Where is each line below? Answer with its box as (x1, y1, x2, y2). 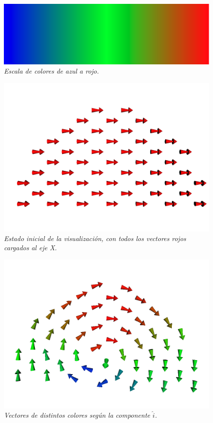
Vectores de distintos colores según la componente (4, 410, 151, 420)
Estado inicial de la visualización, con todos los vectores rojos (4, 233, 186, 243)
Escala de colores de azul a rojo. (4, 66, 99, 76)
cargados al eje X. (4, 242, 57, 253)
